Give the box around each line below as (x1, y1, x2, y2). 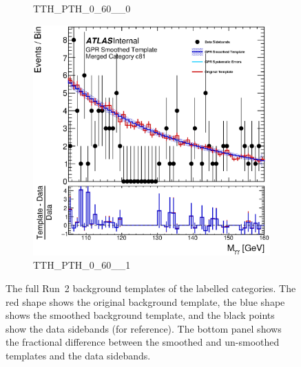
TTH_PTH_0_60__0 (33, 1, 131, 15)
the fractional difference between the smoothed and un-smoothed (6, 335, 280, 349)
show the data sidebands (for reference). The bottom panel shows (6, 321, 282, 335)
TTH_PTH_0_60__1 (33, 258, 131, 272)
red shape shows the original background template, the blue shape (6, 294, 285, 309)
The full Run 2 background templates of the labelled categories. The (6, 281, 296, 296)
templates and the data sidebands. (6, 348, 151, 363)
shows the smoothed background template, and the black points (6, 308, 275, 322)
